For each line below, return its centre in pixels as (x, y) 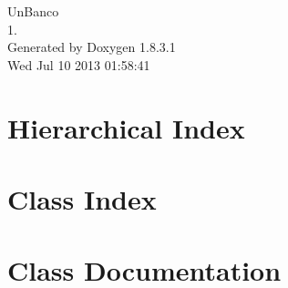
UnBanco (33, 11)
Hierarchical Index (126, 127)
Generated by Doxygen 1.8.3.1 (92, 47)
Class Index (82, 198)
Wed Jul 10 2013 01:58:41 (79, 64)
